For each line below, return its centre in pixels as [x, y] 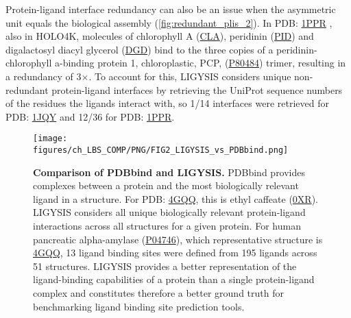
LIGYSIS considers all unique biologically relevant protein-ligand [169, 212]
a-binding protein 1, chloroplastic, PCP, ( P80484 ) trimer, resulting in [201, 63]
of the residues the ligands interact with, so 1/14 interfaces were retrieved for [167, 103]
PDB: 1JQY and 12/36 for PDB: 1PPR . [90, 116]
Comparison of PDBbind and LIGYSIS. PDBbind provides [169, 172]
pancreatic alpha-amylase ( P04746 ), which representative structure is [178, 239]
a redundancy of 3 [44, 76]
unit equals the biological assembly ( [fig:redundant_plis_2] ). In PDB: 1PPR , [169, 22]
